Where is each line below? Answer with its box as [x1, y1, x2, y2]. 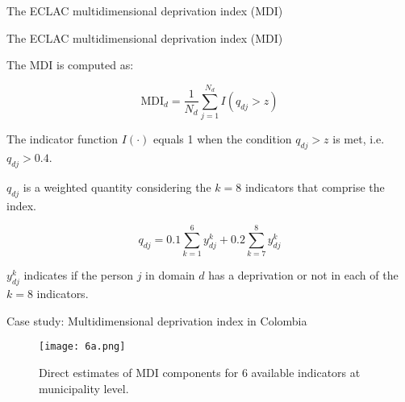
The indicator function [6, 131, 119, 147]
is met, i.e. [332, 131, 385, 147]
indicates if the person [23, 267, 134, 284]
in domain [145, 267, 195, 284]
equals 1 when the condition [153, 131, 292, 147]
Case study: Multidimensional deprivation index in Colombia [6, 312, 307, 329]
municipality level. [39, 379, 129, 396]
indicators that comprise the [244, 178, 385, 195]
